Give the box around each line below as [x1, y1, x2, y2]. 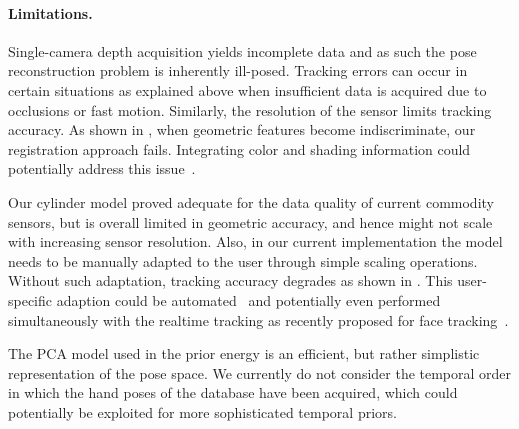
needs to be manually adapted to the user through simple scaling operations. [8, 250, 478, 271]
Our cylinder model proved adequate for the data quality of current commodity [8, 191, 494, 212]
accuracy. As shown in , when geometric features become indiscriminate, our [8, 119, 476, 140]
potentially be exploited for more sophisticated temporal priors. [8, 401, 397, 422]
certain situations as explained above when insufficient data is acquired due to [8, 79, 487, 100]
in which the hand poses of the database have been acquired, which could [8, 382, 458, 403]
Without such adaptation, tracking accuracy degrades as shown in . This [8, 270, 453, 291]
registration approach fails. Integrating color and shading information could [8, 138, 471, 159]
